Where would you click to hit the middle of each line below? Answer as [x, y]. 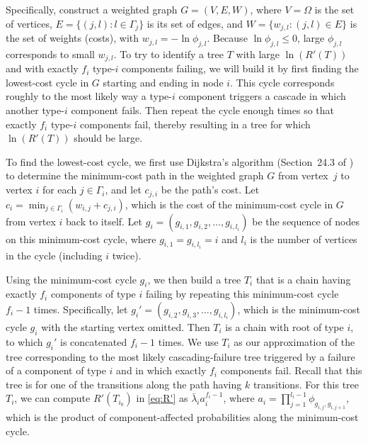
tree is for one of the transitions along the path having [124, 384]
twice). [127, 255]
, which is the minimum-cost [299, 309]
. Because [227, 38]
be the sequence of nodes [306, 221]
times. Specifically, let [81, 309]
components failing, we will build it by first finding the [240, 68]
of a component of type [56, 370]
